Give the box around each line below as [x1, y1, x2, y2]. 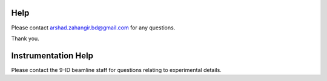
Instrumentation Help [11, 50, 94, 61]
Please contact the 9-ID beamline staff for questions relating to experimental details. [11, 66, 222, 73]
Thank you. [11, 35, 39, 42]
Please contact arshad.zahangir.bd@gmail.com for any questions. [11, 24, 176, 31]
